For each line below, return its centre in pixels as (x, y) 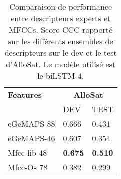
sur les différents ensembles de (60, 41)
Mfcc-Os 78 (28, 167)
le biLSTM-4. (61, 76)
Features (25, 94)
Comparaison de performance (61, 7)
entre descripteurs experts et (61, 18)
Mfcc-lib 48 (28, 152)
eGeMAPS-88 (32, 123)
